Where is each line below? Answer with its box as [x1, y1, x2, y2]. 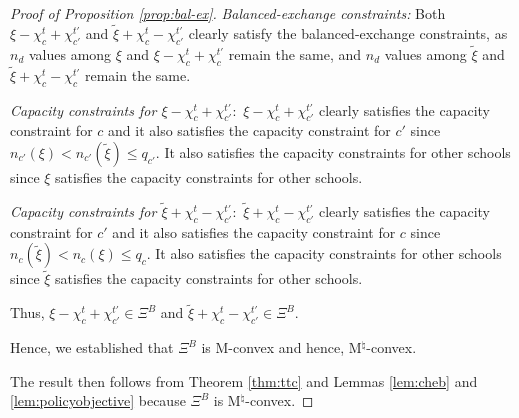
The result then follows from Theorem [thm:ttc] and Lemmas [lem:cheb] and [10, 370, 478, 391]
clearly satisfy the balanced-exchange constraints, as [188, 22, 508, 43]
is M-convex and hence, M [201, 337, 362, 358]
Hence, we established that [10, 337, 174, 358]
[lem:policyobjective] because [10, 390, 186, 411]
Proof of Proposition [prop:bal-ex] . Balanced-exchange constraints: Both [10, 3, 446, 23]
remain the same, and [228, 43, 362, 64]
